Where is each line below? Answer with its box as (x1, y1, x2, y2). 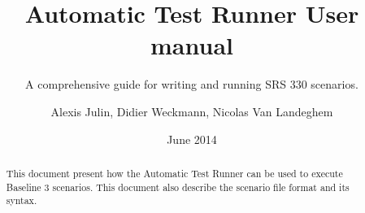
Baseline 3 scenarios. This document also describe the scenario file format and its (6, 180, 350, 193)
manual (150, 28, 233, 62)
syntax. (6, 193, 37, 207)
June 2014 (167, 130, 217, 147)
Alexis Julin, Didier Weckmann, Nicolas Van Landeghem (50, 102, 333, 120)
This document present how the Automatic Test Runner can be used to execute (6, 166, 343, 180)
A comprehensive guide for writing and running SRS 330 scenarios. (25, 76, 358, 93)
